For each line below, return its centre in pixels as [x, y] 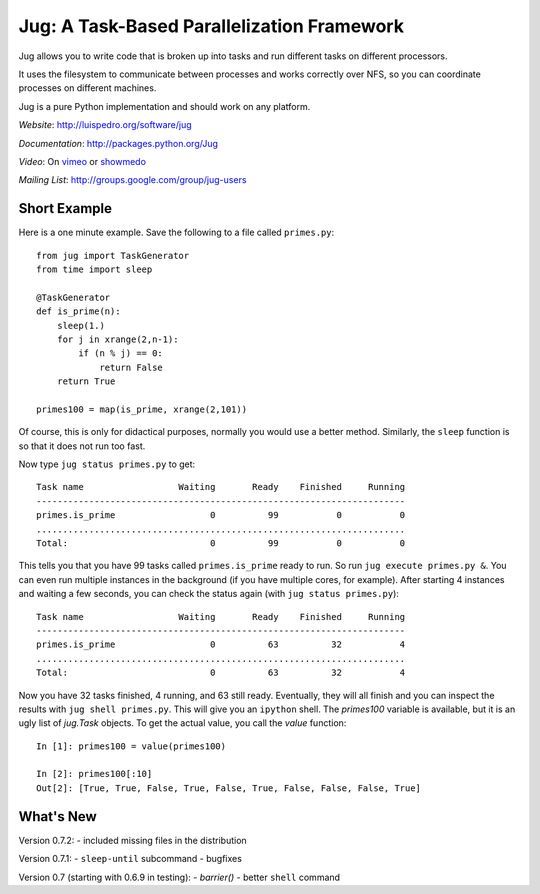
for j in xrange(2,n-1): [117, 339]
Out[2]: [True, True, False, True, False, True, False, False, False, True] [229, 788]
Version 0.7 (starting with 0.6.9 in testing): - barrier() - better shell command [179, 877]
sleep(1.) [80, 325]
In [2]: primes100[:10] [94, 774]
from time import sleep [94, 269]
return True [86, 381]
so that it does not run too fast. [82, 446]
